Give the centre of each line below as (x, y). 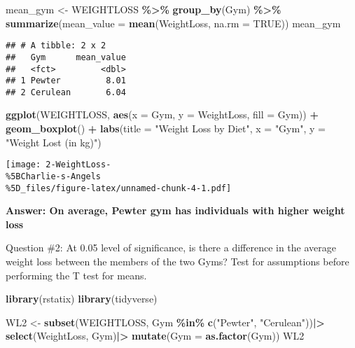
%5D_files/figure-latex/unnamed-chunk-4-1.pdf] (119, 188)
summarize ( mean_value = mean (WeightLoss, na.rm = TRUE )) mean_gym (173, 23)
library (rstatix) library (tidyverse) (82, 299)
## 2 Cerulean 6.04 (66, 92)
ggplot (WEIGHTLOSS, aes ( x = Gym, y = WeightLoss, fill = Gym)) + (162, 114)
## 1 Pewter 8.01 (66, 81)
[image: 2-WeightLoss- (58, 165)
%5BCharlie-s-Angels (54, 176)
